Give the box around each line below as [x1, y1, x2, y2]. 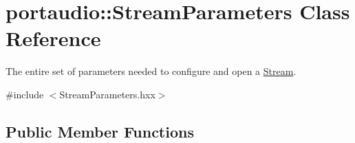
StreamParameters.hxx [59, 87, 155, 101]
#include [6, 87, 44, 101]
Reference [6, 24, 101, 52]
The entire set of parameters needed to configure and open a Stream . [6, 64, 297, 78]
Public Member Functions [6, 120, 194, 142]
